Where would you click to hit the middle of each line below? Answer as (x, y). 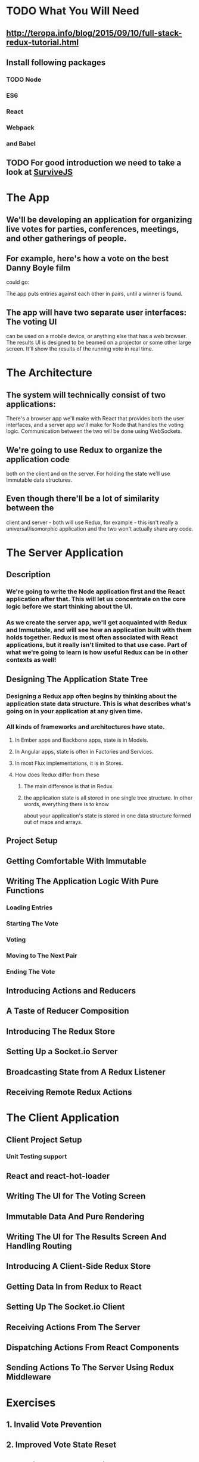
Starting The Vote (32, 924)
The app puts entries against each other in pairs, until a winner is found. (94, 294)
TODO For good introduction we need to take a (94, 162)
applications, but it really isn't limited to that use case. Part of (97, 645)
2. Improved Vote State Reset (61, 1445)
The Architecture (49, 373)
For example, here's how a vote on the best (88, 258)
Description (28, 574)
